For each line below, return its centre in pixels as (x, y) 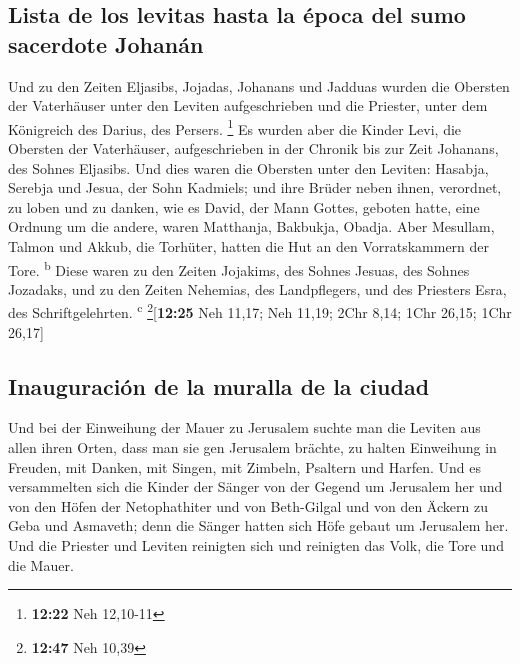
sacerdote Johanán (106, 43)
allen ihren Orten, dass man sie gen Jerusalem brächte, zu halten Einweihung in (252, 447)
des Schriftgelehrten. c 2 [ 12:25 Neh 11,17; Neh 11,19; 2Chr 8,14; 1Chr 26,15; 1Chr (260, 311)
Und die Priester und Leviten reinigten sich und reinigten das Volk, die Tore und (256, 545)
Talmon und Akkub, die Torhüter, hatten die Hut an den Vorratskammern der (249, 246)
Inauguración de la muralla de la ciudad (219, 385)
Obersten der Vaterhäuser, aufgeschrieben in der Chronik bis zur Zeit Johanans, (253, 148)
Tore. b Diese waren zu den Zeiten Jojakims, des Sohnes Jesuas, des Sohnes (239, 268)
